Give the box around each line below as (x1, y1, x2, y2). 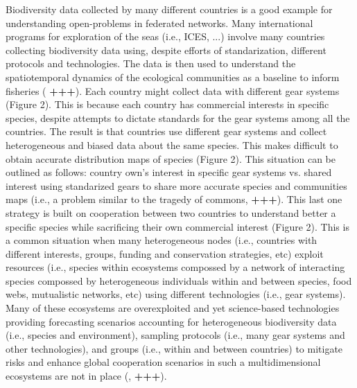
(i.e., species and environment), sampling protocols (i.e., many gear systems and (6, 328, 345, 342)
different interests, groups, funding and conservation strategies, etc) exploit (6, 246, 324, 261)
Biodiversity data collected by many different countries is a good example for (6, 2, 333, 16)
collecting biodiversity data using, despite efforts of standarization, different (6, 42, 326, 57)
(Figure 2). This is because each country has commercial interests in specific (6, 97, 329, 112)
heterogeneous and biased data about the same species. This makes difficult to (6, 137, 338, 152)
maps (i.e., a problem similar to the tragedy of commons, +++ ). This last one (6, 192, 342, 206)
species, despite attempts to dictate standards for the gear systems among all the (6, 110, 350, 125)
